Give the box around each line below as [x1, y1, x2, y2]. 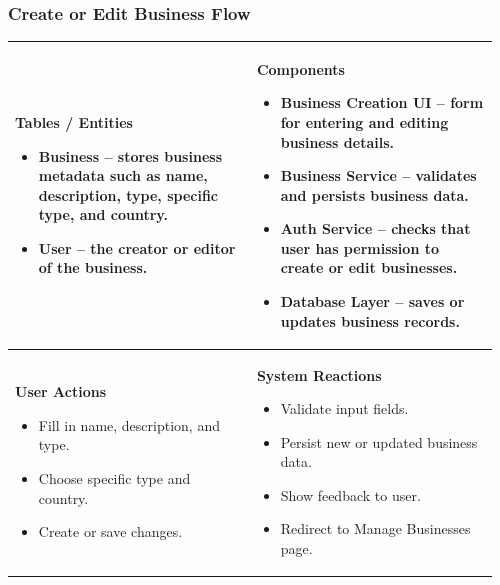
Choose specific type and [38, 468, 191, 489]
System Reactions [256, 364, 382, 385]
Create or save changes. [38, 521, 183, 542]
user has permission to [280, 237, 440, 258]
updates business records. [280, 310, 460, 331]
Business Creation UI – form [280, 92, 484, 113]
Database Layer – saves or [280, 291, 465, 312]
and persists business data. [280, 184, 469, 205]
